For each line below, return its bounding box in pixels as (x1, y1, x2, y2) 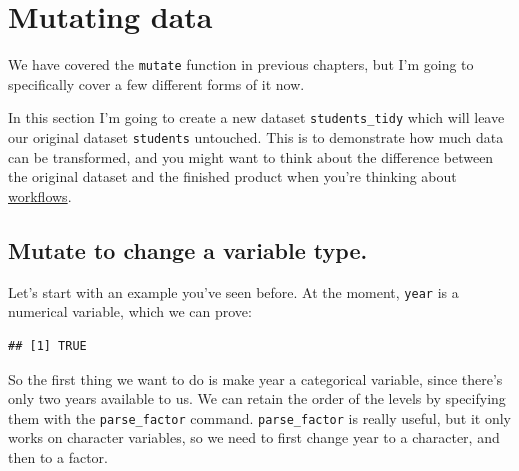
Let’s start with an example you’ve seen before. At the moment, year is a (8, 281, 459, 302)
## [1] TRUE (8, 338, 87, 353)
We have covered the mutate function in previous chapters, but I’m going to (8, 54, 474, 75)
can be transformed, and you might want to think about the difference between (8, 146, 494, 167)
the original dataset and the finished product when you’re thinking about (8, 166, 457, 187)
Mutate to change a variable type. (8, 234, 368, 265)
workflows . (8, 185, 72, 206)
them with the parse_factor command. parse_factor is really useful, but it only (8, 407, 511, 428)
